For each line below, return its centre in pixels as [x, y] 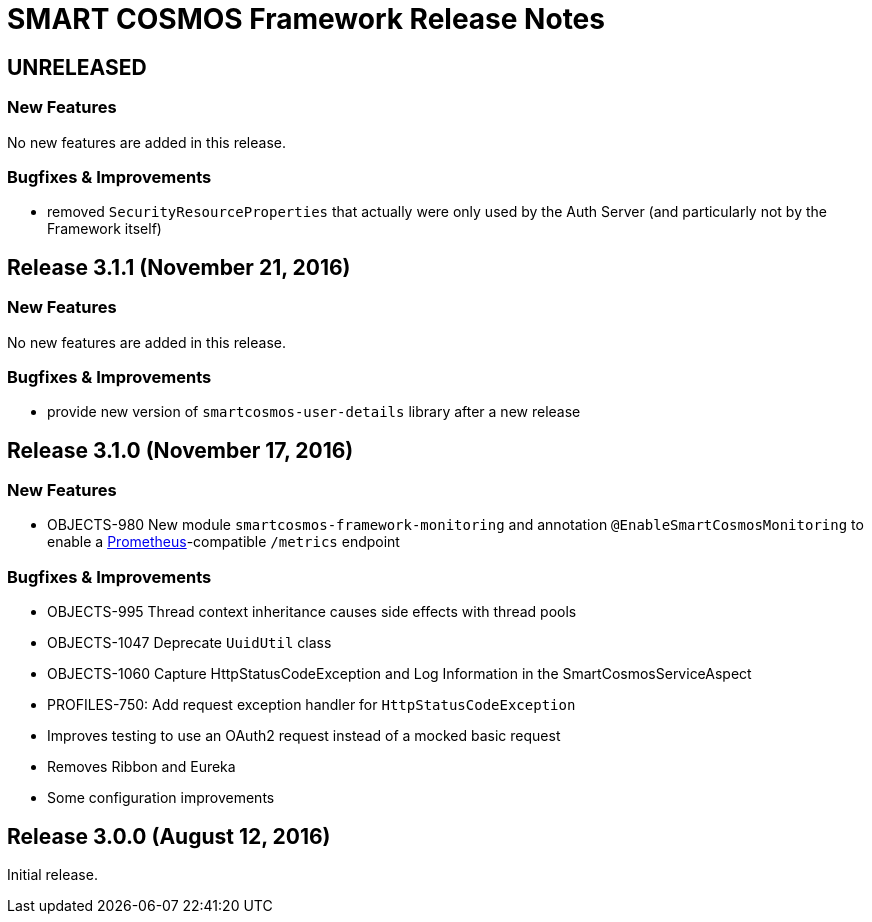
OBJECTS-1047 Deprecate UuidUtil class [189, 643]
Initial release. [52, 875]
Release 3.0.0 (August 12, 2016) [169, 836]
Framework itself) [104, 229]
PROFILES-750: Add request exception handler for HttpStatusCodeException [311, 705]
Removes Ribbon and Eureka [141, 767]
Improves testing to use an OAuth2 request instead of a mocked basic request [304, 736]
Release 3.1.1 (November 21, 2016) [179, 267]
